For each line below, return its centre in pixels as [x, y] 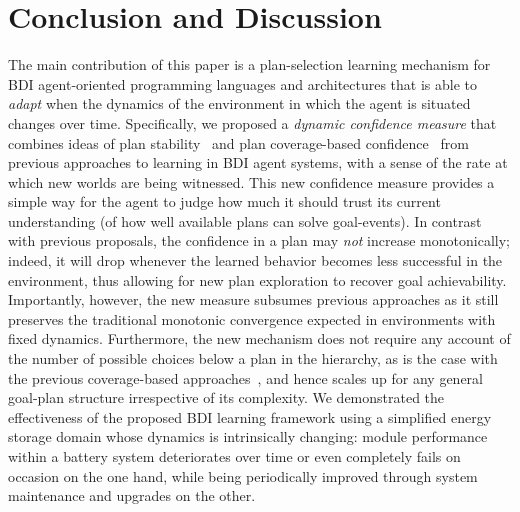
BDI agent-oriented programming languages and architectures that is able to [243, 83]
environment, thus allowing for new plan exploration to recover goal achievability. [257, 279]
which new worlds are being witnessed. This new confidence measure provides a [251, 181]
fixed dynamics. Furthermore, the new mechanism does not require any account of [259, 338]
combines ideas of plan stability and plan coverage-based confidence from [238, 142]
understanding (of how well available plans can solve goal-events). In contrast [245, 220]
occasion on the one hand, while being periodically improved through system [243, 475]
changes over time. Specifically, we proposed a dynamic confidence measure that [252, 122]
